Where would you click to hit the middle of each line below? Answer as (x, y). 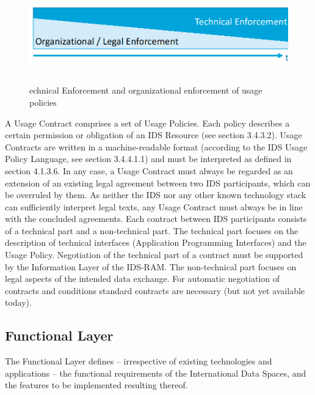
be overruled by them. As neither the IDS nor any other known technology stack (156, 195)
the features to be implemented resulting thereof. (96, 385)
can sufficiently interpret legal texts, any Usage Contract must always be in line (154, 206)
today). (18, 302)
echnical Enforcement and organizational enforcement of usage (146, 90)
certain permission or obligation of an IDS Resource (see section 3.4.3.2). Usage (154, 135)
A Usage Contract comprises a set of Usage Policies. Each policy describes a (147, 123)
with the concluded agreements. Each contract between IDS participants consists (156, 219)
